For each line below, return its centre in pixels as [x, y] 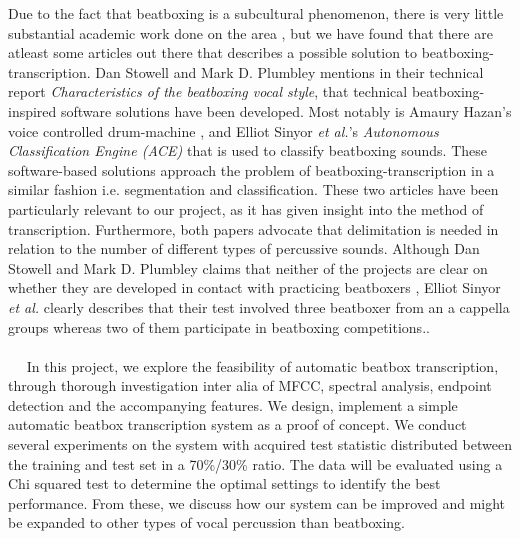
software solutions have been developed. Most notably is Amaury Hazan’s [286, 110]
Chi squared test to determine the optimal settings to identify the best [224, 483]
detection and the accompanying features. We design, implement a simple [233, 404]
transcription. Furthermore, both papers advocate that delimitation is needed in [253, 228]
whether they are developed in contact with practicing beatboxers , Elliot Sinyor [254, 287]
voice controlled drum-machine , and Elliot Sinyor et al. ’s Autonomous [223, 130]
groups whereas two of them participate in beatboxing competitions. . [219, 326]
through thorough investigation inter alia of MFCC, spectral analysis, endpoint [250, 385]
